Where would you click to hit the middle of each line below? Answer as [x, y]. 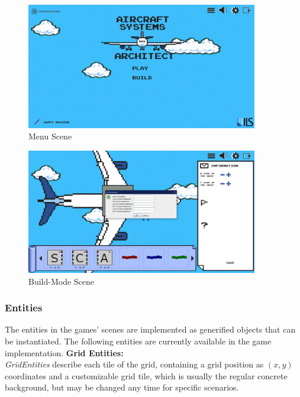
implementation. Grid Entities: [64, 352]
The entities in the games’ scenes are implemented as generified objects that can [150, 329]
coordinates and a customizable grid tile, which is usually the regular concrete [146, 375]
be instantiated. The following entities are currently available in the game [138, 341]
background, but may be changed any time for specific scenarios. [122, 387]
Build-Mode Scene [62, 281]
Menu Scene [50, 136]
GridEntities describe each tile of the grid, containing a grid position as [134, 364]
